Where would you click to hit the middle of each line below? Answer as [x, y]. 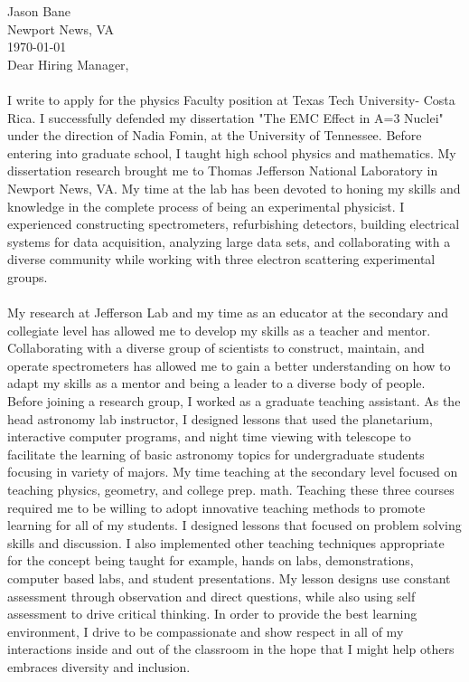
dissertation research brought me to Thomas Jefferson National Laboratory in [223, 170]
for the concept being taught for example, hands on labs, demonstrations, [211, 560]
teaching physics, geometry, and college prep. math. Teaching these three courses [231, 490]
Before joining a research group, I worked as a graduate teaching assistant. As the [234, 401]
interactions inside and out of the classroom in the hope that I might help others [231, 649]
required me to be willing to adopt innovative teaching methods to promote [216, 507]
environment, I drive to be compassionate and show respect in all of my [206, 631]
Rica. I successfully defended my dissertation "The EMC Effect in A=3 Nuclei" [225, 117]
